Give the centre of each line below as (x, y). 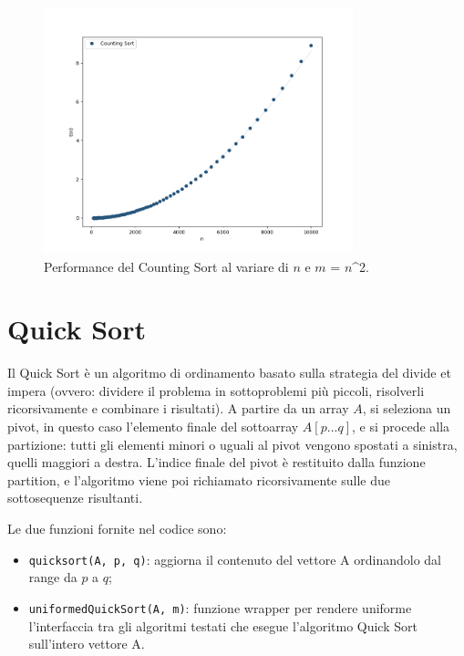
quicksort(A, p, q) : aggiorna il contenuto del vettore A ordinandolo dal (235, 559)
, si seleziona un (407, 408)
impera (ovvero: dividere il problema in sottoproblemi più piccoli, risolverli (216, 390)
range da (53, 577)
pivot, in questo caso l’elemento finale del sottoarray (153, 427)
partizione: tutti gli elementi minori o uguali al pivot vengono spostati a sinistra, (232, 444)
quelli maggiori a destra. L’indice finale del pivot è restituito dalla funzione (217, 462)
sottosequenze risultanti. (75, 498)
